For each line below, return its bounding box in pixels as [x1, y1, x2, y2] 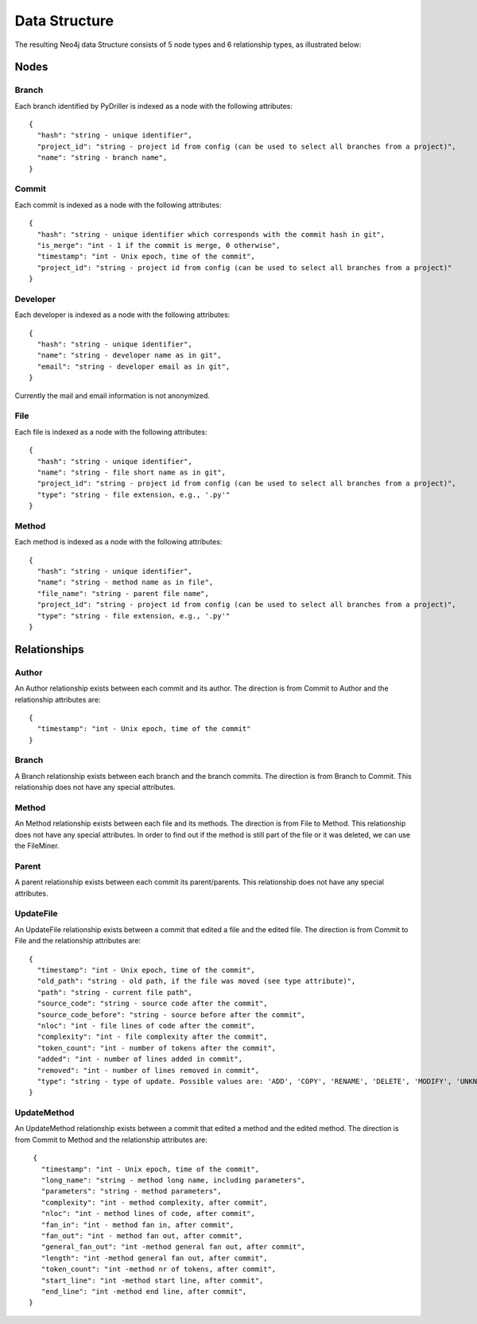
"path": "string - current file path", [37, 988, 192, 997]
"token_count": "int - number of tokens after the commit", [37, 1043, 277, 1052]
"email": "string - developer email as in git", [37, 362, 231, 371]
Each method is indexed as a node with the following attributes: [14, 537, 223, 547]
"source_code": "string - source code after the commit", [37, 999, 268, 1008]
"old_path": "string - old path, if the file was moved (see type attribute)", [37, 977, 356, 985]
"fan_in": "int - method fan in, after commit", [41, 1220, 235, 1229]
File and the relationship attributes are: [14, 936, 142, 946]
